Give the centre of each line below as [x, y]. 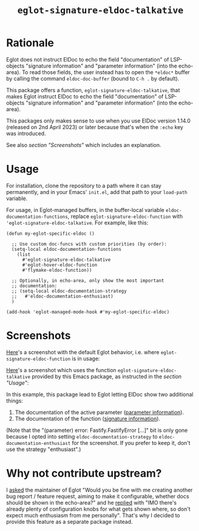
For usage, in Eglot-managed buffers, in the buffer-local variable [85, 210]
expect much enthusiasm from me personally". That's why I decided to [93, 515]
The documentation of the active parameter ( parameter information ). [99, 412]
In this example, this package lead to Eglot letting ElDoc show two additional [100, 394]
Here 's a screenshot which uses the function [61, 370]
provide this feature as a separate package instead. [70, 521]
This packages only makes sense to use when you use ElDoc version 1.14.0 [99, 121]
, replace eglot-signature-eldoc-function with [125, 216]
